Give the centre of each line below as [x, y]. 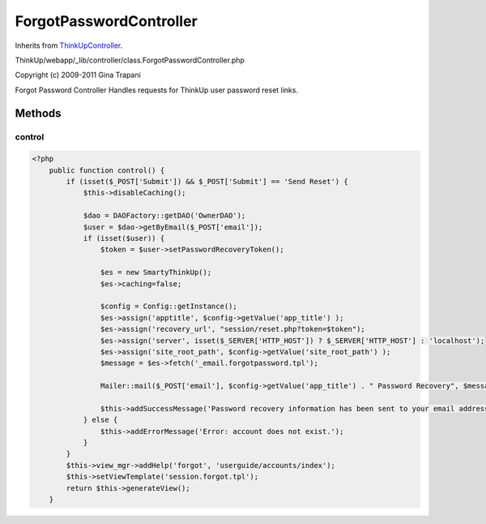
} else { [100, 420]
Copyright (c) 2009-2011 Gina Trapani [78, 75]
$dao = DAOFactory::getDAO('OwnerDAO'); [164, 216]
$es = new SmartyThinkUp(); [156, 273]
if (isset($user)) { [124, 238]
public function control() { [107, 170]
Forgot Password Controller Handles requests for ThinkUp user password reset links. [157, 90]
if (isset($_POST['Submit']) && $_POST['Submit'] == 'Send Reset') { [207, 182]
